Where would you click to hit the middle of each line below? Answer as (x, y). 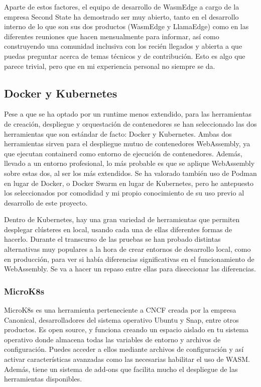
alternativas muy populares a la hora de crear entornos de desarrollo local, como (127, 249)
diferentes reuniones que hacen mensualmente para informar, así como (112, 36)
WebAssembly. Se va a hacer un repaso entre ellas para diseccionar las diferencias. (130, 269)
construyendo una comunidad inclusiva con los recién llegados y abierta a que (123, 46)
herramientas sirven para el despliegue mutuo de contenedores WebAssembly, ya (127, 143)
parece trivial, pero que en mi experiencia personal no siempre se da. (110, 66)
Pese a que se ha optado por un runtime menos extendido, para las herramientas (128, 114)
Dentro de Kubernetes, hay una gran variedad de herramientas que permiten (122, 219)
